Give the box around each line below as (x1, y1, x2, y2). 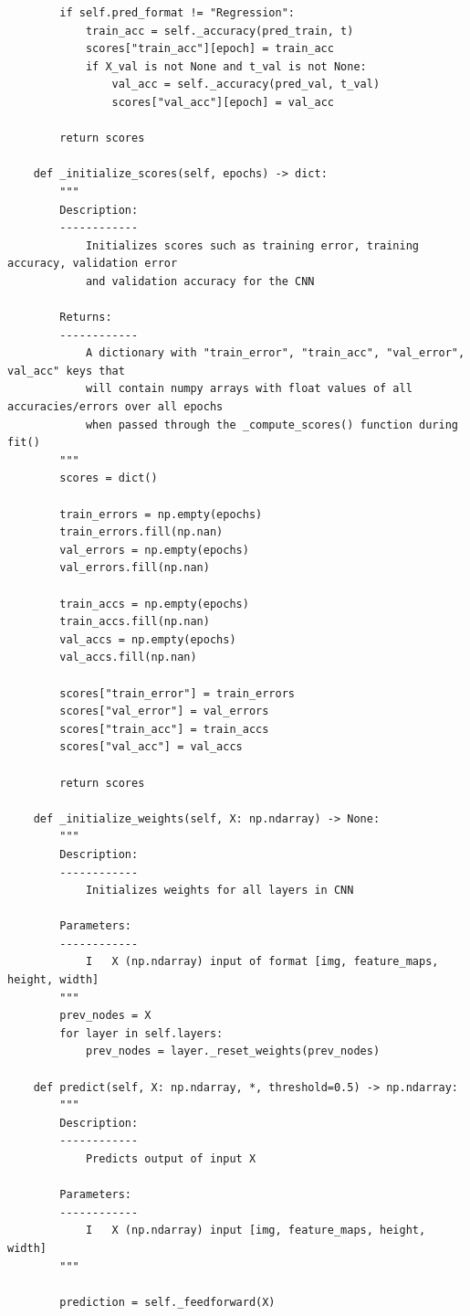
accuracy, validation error (7, 257, 178, 271)
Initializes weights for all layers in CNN (85, 884, 354, 897)
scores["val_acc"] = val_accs (59, 740, 243, 754)
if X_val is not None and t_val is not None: (85, 59, 367, 73)
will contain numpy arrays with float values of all (85, 382, 413, 396)
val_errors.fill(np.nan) (59, 561, 210, 575)
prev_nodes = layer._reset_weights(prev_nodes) (85, 1045, 381, 1058)
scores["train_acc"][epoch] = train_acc (85, 42, 334, 56)
